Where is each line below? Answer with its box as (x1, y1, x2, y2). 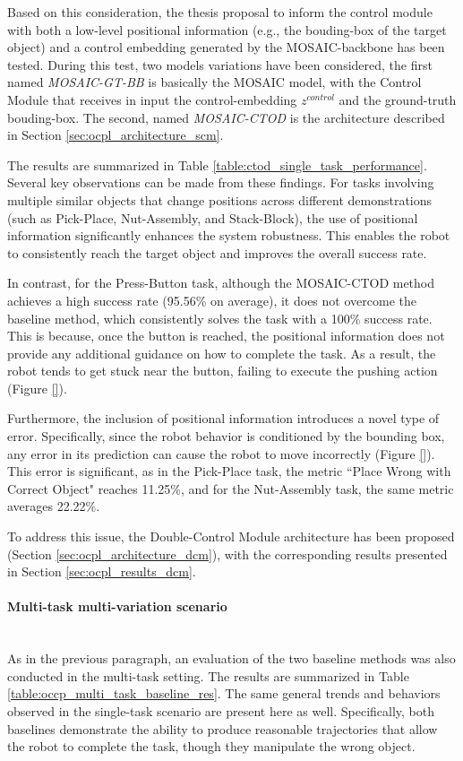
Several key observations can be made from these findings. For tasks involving (7, 173, 434, 192)
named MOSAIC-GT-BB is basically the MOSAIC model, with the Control (7, 73, 422, 91)
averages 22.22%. (7, 497, 100, 515)
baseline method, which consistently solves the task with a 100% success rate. (7, 308, 433, 327)
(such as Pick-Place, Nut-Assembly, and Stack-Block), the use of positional (7, 208, 418, 227)
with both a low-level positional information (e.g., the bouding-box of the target (7, 20, 447, 39)
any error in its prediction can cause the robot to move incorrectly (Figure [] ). (7, 444, 435, 463)
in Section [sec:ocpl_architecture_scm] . (7, 125, 224, 144)
